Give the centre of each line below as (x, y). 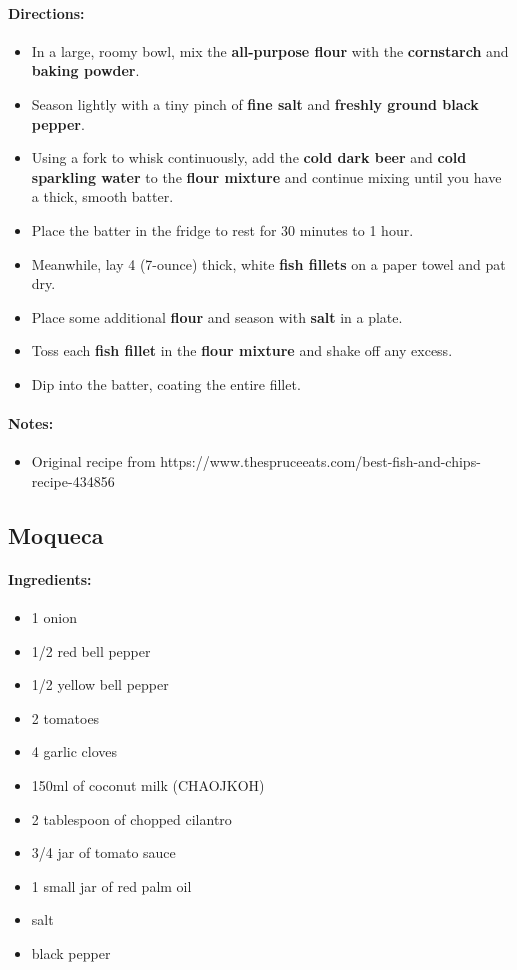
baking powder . (85, 70)
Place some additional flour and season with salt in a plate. (217, 316)
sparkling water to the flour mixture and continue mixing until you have (266, 176)
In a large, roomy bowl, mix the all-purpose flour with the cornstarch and (270, 50)
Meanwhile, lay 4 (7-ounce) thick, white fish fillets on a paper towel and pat (268, 263)
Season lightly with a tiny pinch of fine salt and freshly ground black (255, 103)
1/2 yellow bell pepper (100, 684)
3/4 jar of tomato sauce (103, 852)
